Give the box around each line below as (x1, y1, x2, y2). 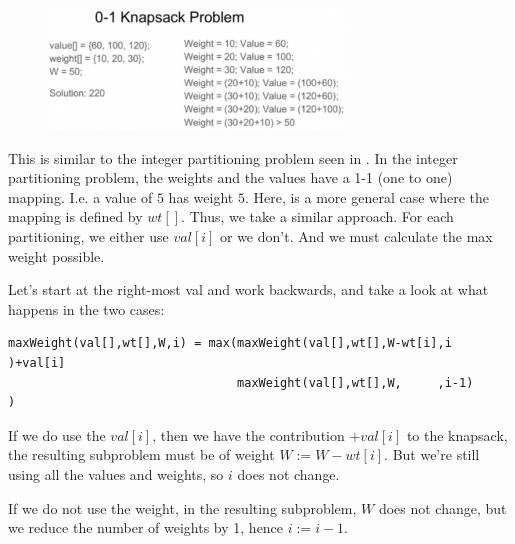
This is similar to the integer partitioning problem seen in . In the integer (8, 147, 458, 168)
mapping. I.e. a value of (8, 186, 153, 207)
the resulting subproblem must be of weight (8, 444, 275, 465)
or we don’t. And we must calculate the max (219, 225, 493, 246)
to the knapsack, (406, 424, 508, 445)
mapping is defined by (8, 206, 143, 227)
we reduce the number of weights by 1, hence (8, 517, 284, 538)
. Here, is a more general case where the (244, 186, 489, 207)
